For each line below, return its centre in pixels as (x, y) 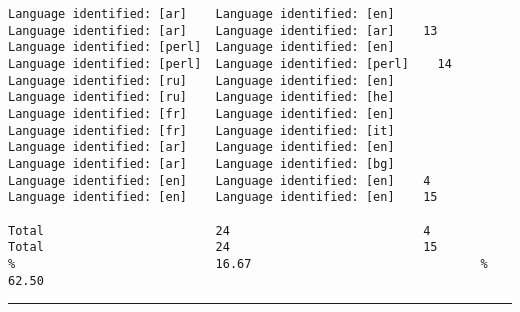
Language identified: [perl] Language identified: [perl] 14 (230, 63)
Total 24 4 (219, 230)
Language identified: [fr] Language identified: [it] (201, 130)
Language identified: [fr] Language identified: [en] (201, 113)
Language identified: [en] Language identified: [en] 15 (223, 197)
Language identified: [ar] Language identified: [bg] (201, 163)
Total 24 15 (223, 247)
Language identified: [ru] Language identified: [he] (201, 97)
